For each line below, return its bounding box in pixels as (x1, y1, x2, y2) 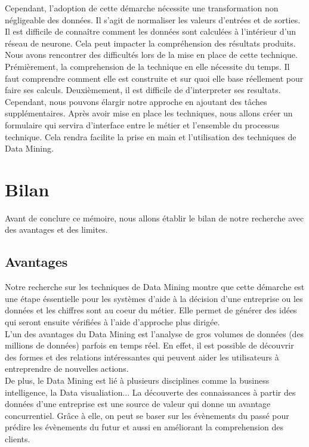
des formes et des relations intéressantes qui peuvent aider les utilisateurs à (5, 350, 279, 363)
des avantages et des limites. (5, 223, 108, 236)
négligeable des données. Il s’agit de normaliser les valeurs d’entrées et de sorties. (5, 13, 301, 26)
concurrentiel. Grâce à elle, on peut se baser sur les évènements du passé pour (5, 409, 289, 421)
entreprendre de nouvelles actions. (5, 362, 129, 375)
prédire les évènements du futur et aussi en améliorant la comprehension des (5, 421, 283, 433)
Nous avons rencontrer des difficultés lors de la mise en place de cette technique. (5, 48, 298, 61)
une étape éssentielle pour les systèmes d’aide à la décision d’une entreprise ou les (5, 292, 303, 304)
